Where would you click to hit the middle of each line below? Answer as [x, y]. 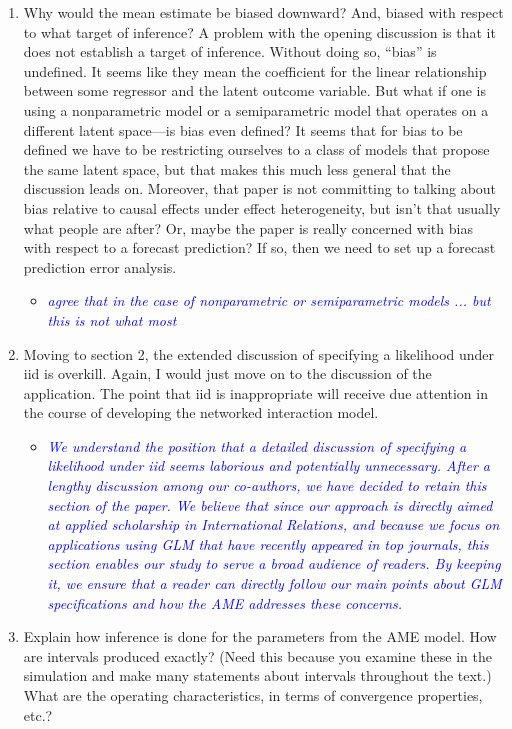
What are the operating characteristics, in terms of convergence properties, [253, 695]
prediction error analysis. [100, 266]
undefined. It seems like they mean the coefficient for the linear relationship [255, 70]
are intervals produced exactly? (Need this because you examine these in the [258, 655]
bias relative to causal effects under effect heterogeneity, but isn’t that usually [262, 207]
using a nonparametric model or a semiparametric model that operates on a [256, 109]
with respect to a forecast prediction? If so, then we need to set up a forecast [259, 247]
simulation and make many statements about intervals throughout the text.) [257, 675]
